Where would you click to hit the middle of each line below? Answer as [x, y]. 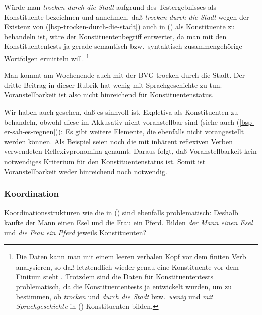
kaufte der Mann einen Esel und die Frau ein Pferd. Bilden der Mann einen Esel [128, 222]
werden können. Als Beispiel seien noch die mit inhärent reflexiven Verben [119, 141]
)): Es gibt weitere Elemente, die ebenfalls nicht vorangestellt [150, 132]
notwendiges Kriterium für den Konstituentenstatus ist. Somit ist [105, 161]
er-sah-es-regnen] [30, 132]
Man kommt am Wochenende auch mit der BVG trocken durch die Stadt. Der [125, 75]
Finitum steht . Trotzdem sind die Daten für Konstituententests [115, 276]
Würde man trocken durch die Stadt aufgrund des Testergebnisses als [110, 7]
